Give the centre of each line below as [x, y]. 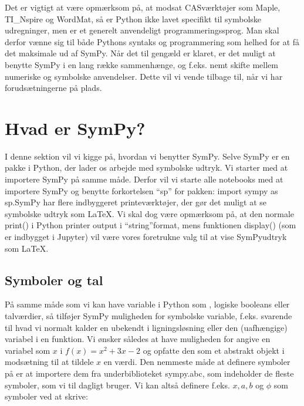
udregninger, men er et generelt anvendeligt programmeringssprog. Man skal [142, 30]
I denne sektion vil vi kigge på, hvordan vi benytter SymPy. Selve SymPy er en [147, 156]
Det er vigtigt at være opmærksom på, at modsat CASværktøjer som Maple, [143, 7]
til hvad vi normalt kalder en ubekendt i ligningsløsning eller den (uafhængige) [146, 327]
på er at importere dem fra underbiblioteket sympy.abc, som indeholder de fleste [149, 373]
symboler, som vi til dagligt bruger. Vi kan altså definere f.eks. [117, 385]
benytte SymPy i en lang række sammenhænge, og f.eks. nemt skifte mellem [141, 64]
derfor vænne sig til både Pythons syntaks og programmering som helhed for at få [152, 41]
